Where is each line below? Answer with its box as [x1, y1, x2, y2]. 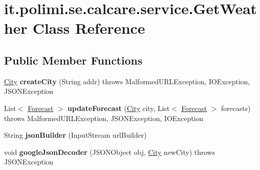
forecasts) [221, 102, 251, 113]
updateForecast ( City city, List [67, 102, 170, 113]
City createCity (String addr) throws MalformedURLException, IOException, [4, 76, 250, 86]
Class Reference [32, 18, 145, 38]
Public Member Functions [4, 52, 142, 68]
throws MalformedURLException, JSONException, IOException [4, 112, 203, 123]
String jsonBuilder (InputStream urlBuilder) [4, 130, 147, 140]
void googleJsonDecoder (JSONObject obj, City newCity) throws [4, 146, 215, 157]
